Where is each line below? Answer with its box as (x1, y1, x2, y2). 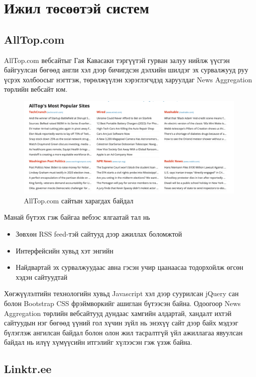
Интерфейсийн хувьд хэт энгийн (15, 245, 114, 255)
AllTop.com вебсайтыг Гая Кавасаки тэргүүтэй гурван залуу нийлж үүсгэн (4, 55, 230, 65)
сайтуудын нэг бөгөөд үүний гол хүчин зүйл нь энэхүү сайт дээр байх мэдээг (4, 317, 238, 328)
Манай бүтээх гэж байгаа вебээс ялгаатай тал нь (4, 212, 150, 222)
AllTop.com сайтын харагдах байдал (24, 195, 133, 205)
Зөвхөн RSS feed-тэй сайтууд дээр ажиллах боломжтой (15, 229, 182, 239)
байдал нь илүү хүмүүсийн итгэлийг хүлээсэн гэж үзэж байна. (4, 337, 192, 347)
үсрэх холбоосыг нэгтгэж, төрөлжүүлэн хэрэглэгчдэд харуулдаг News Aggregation (4, 74, 253, 84)
